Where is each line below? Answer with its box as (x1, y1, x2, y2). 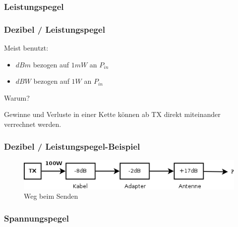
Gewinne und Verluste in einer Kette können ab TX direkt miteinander (4, 109, 221, 119)
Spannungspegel (4, 212, 69, 224)
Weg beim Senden (24, 191, 78, 201)
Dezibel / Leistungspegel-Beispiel (4, 140, 140, 152)
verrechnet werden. (4, 119, 61, 129)
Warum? (4, 92, 30, 103)
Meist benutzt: (4, 43, 49, 53)
